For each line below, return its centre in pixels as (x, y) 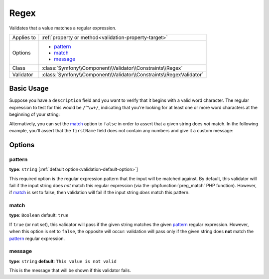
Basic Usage (29, 89)
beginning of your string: (35, 114)
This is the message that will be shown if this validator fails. (70, 271)
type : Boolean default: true (39, 215)
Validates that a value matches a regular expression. (63, 28)
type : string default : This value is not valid (63, 261)
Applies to (24, 37)
